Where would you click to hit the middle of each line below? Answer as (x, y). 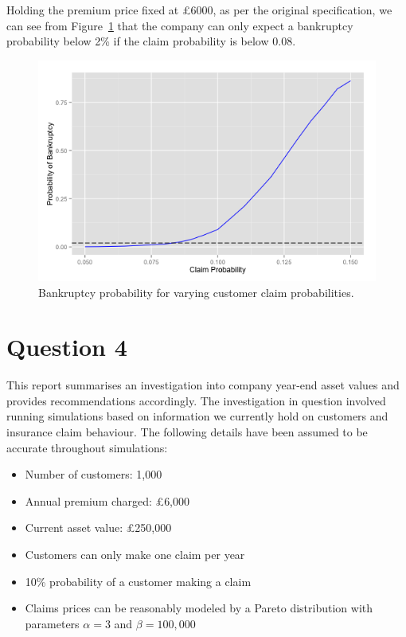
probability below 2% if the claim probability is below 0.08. (151, 41)
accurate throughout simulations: (87, 447)
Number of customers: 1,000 (94, 474)
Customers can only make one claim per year (135, 554)
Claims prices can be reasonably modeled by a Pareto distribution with (199, 608)
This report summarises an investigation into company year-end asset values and (203, 385)
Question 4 (67, 347)
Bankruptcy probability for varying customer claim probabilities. (196, 292)
